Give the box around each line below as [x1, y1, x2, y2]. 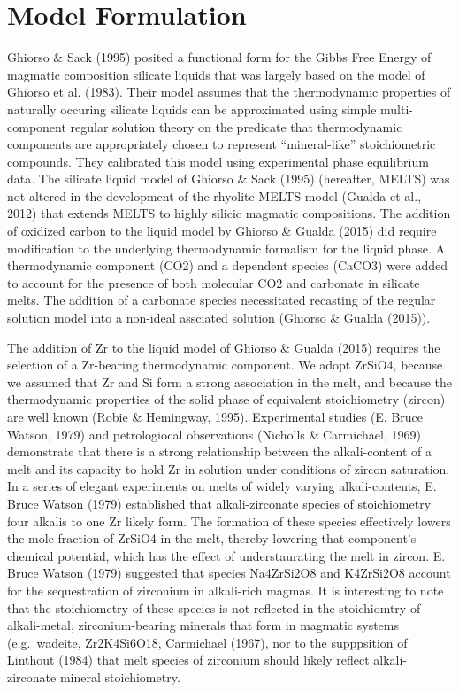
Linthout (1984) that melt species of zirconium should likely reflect [7, 650, 370, 669]
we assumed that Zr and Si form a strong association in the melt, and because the [7, 372, 452, 391]
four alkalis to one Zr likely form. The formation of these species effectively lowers [7, 511, 451, 530]
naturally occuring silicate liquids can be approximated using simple [7, 99, 377, 118]
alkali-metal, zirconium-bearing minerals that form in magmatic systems [7, 616, 400, 634]
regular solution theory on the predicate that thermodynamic [70, 117, 402, 136]
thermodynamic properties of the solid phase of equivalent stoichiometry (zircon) [7, 390, 446, 408]
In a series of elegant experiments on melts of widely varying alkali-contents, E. [7, 477, 437, 495]
